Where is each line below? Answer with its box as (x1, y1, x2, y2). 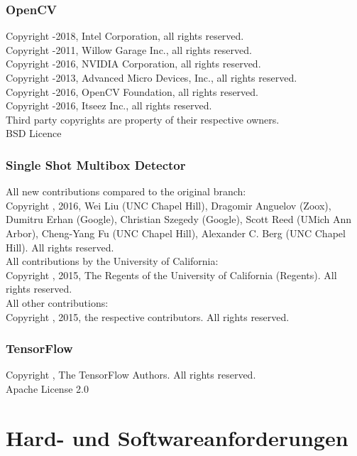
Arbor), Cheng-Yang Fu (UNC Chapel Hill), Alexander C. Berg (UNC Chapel (6, 225, 346, 240)
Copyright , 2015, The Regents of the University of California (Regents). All (6, 267, 337, 282)
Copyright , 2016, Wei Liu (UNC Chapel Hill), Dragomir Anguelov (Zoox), (6, 197, 331, 212)
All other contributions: (6, 295, 109, 310)
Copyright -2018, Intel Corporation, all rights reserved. (6, 28, 244, 43)
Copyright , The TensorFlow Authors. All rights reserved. (6, 367, 256, 382)
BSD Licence (6, 126, 62, 141)
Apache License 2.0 (6, 381, 89, 396)
